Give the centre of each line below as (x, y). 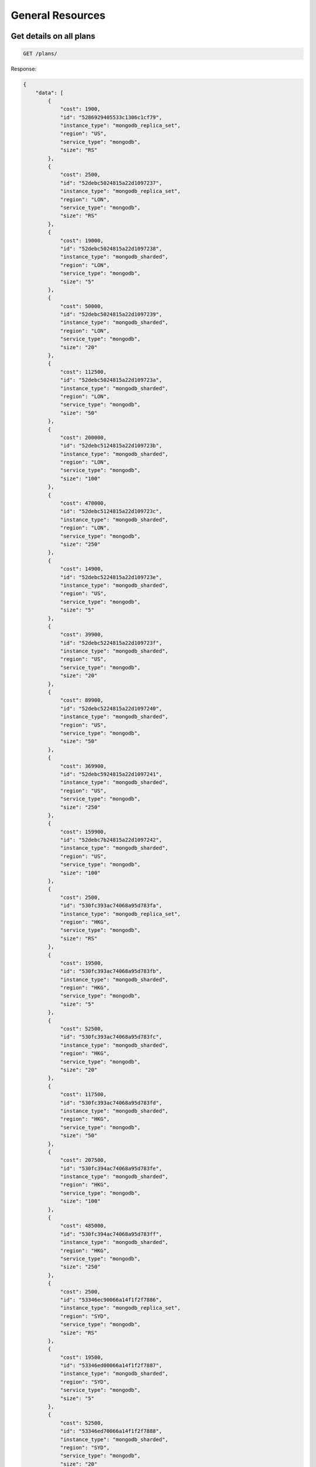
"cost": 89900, (82, 700)
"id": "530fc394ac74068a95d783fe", (111, 1168)
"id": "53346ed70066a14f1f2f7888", (111, 1431)
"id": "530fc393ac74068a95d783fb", (111, 971)
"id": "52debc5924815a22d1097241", (111, 774)
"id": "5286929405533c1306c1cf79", (111, 117)
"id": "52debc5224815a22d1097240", (111, 708)
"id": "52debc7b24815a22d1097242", (111, 840)
